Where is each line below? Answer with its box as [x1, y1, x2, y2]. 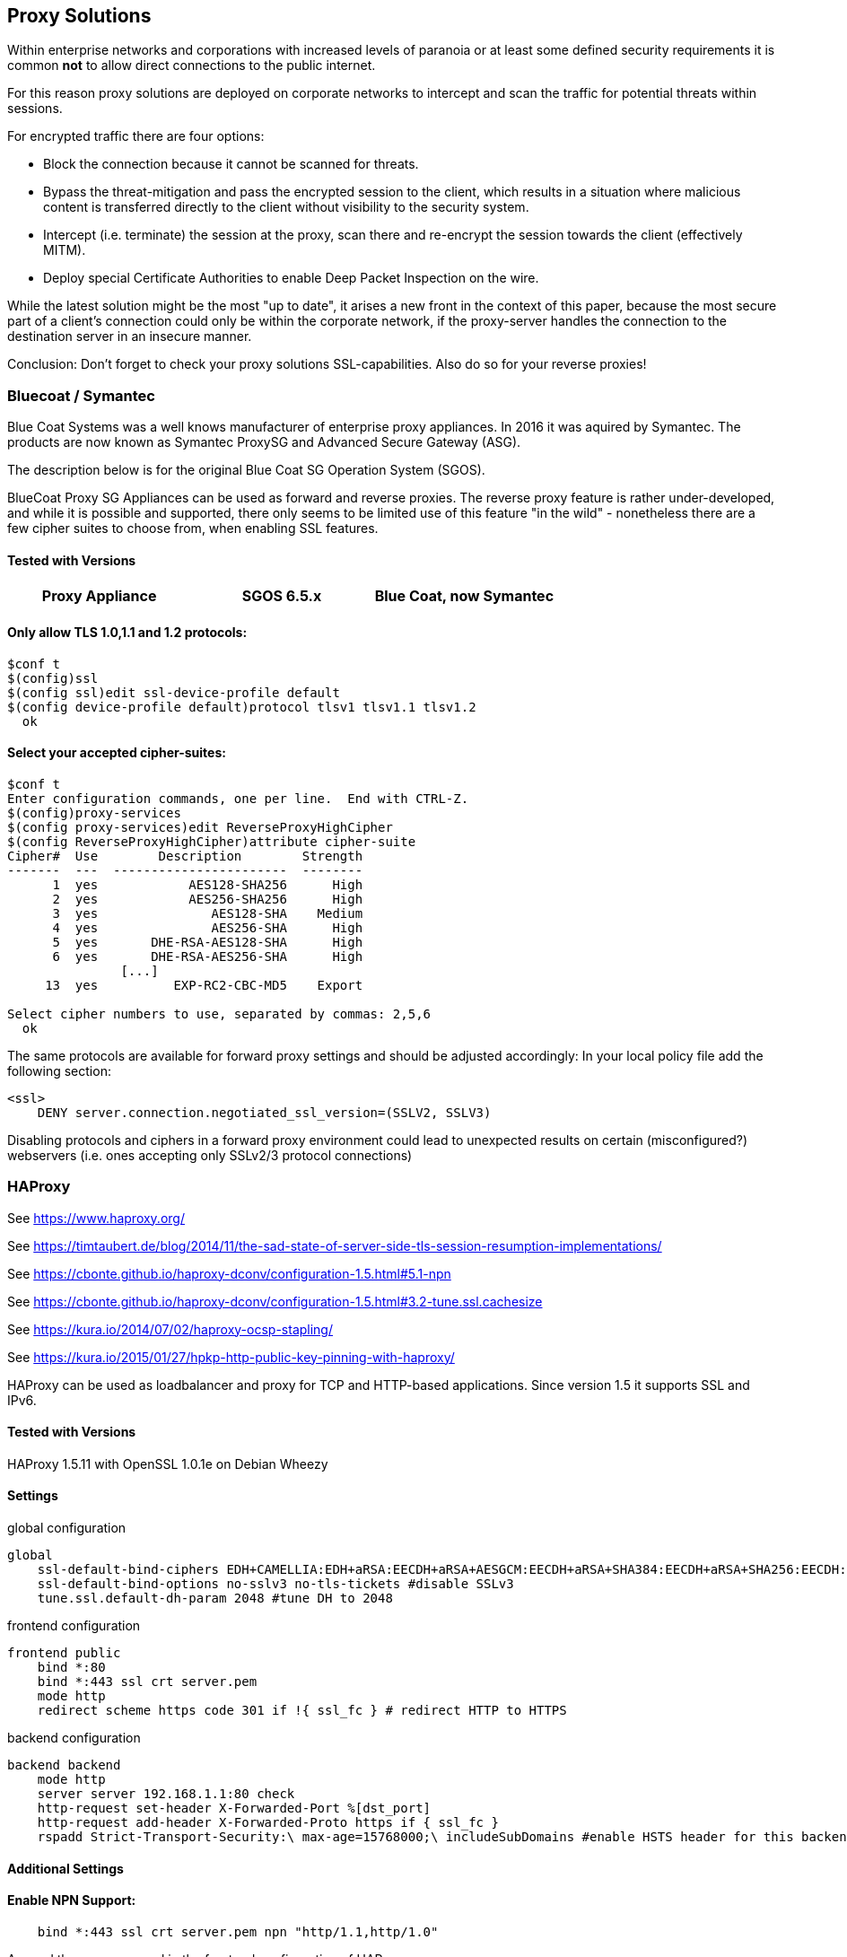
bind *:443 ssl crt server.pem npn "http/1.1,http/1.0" [37, 1924, 439, 1939]
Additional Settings [7, 1860, 124, 1876]
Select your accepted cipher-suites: [7, 745, 226, 761]
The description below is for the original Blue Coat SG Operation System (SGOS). [7, 462, 485, 478]
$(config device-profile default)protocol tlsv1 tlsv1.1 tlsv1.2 [7, 699, 476, 714]
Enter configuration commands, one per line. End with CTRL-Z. [7, 791, 469, 806]
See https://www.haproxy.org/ [7, 1210, 185, 1226]
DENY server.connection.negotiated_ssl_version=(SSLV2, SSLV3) [37, 1105, 492, 1120]
